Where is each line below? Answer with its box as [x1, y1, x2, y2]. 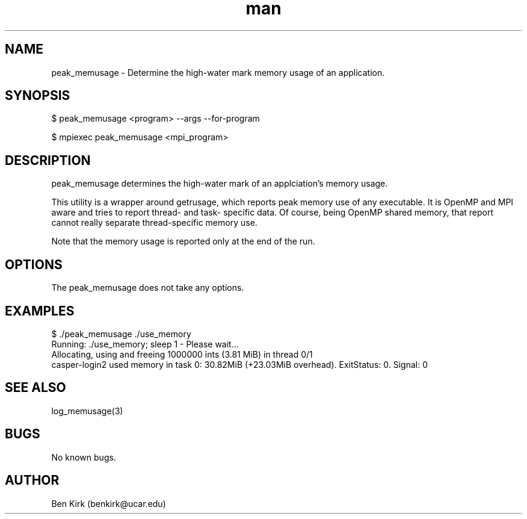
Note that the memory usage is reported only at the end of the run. [51, 236, 315, 247]
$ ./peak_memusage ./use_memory [51, 328, 191, 339]
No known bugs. [51, 452, 116, 462]
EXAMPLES [5, 303, 75, 319]
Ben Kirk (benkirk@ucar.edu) [51, 498, 166, 509]
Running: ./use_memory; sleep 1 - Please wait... [51, 338, 239, 349]
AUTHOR [5, 473, 60, 488]
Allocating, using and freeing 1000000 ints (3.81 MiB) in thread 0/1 [51, 349, 313, 359]
